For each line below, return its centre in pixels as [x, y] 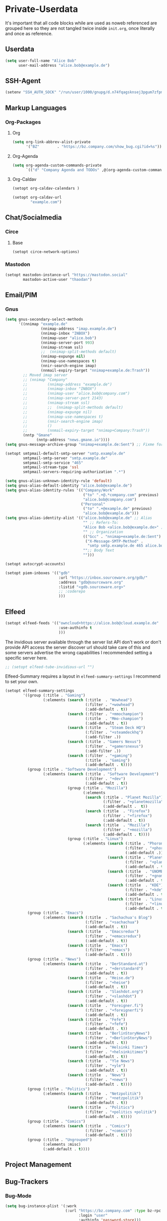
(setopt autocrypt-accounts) [35, 564]
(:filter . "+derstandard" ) [114, 969]
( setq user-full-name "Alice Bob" [41, 61]
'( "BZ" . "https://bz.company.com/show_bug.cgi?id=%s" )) [94, 146]
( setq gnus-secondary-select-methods [44, 320]
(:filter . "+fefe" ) [106, 1024]
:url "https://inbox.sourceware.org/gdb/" [103, 578]
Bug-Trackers [27, 1181]
